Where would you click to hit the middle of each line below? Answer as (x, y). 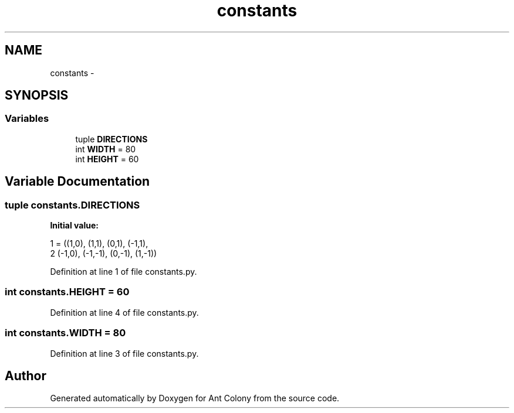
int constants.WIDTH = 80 (65, 333)
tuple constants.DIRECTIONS (72, 205)
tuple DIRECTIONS (111, 139)
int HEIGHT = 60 (107, 159)
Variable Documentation (77, 182)
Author (26, 376)
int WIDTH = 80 (106, 149)
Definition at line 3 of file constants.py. (124, 353)
